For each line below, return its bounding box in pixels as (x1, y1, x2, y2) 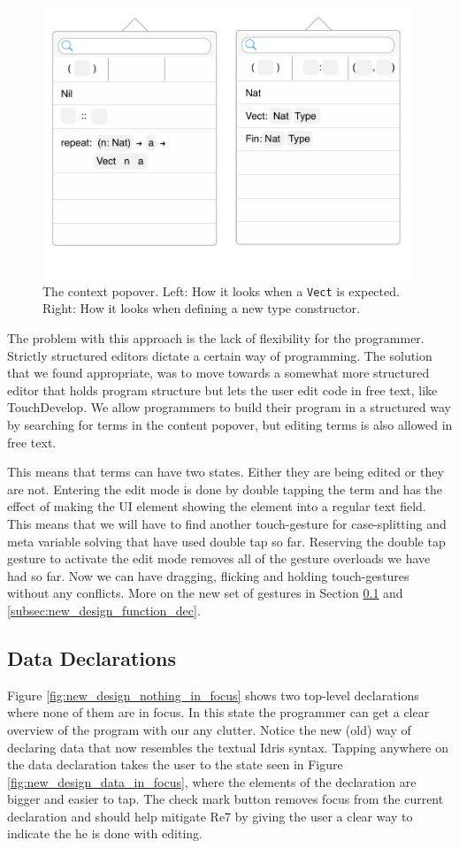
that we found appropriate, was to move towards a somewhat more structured (7, 363, 430, 382)
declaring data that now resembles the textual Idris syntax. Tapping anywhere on (7, 737, 449, 756)
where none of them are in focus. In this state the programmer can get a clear (7, 703, 430, 722)
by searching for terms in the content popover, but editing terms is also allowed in (7, 415, 453, 433)
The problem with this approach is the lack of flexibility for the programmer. (7, 329, 425, 348)
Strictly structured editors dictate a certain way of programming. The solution (7, 346, 432, 364)
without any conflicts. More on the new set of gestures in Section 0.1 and (7, 584, 403, 602)
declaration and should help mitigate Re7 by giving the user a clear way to (7, 806, 413, 825)
